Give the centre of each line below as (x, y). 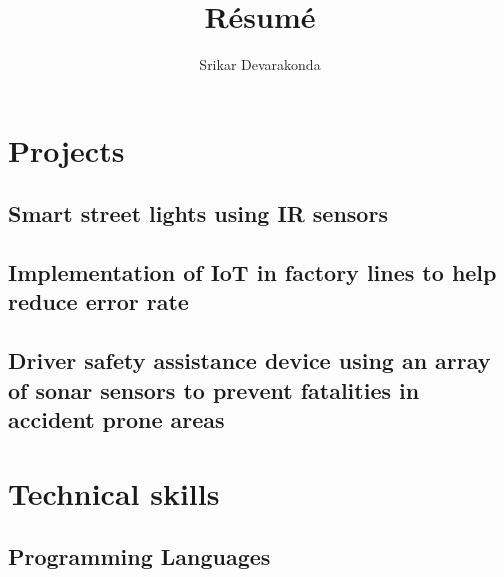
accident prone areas (116, 419)
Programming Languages (139, 556)
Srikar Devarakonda (260, 64)
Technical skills (114, 492)
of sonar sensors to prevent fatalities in (214, 389)
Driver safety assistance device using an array (249, 360)
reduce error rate (98, 301)
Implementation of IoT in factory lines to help (252, 272)
